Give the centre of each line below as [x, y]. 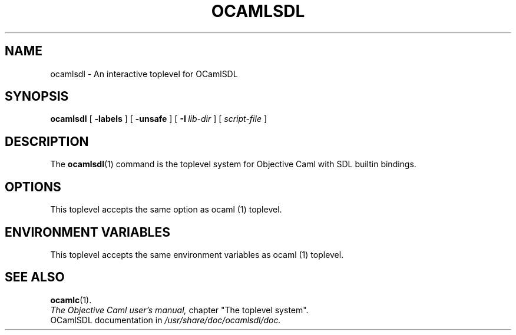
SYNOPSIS [37, 97]
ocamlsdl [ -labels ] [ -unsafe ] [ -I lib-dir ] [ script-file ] [158, 119]
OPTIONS [33, 187]
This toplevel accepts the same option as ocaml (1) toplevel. [166, 210]
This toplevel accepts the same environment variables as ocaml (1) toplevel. [197, 254]
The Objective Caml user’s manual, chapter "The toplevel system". [179, 310]
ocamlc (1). [71, 300]
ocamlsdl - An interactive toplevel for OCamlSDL [144, 74]
